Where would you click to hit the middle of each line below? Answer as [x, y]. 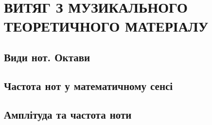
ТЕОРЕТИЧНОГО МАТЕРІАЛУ [106, 26]
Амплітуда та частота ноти [68, 114]
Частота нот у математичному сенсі [88, 85]
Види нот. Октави [47, 57]
